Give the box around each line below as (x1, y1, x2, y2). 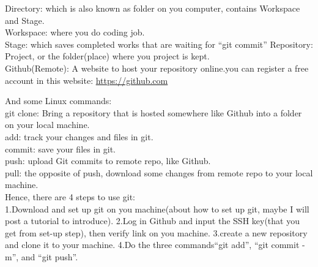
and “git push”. (21, 250, 78, 263)
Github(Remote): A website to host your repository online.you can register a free (5, 61, 309, 74)
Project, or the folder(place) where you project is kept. (5, 50, 210, 62)
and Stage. (5, 13, 45, 26)
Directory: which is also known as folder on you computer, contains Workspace (5, 2, 300, 14)
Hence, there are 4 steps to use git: (5, 190, 135, 203)
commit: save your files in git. (5, 142, 116, 155)
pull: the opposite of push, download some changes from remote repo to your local (5, 166, 313, 179)
